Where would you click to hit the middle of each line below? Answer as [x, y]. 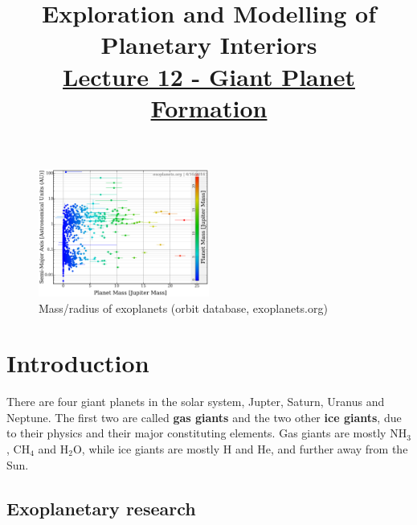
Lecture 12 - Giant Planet [209, 76]
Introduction [78, 363]
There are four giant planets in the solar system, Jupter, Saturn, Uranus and [196, 402]
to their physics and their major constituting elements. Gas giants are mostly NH [207, 433]
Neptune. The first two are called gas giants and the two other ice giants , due [204, 417]
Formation [209, 107]
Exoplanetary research [101, 508]
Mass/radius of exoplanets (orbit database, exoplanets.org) [183, 308]
